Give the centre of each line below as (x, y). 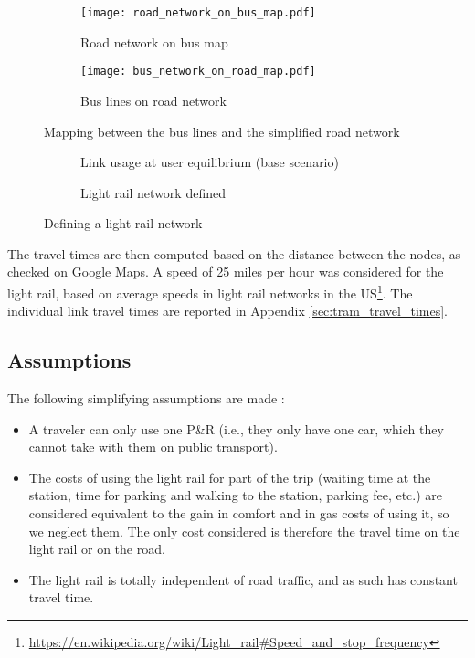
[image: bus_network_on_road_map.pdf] (198, 72)
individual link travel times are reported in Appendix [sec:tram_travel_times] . (227, 311)
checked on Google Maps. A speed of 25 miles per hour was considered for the (226, 272)
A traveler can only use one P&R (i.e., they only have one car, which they (236, 428)
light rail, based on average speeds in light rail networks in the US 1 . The (210, 292)
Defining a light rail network (123, 223)
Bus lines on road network (153, 100)
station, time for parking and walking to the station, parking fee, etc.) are (236, 495)
